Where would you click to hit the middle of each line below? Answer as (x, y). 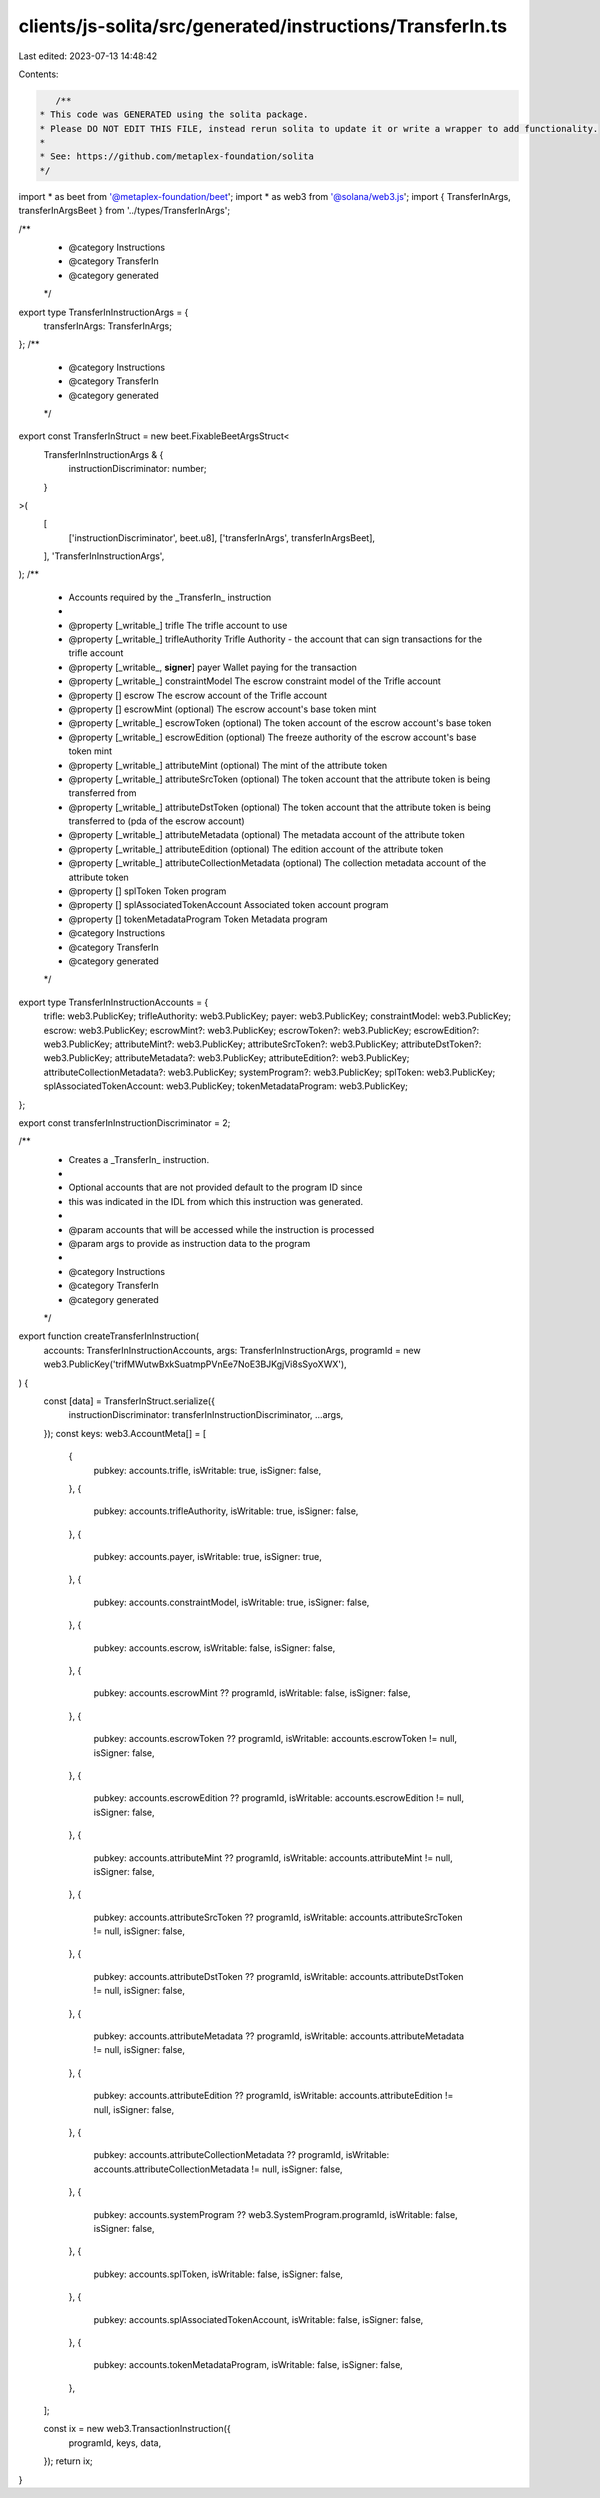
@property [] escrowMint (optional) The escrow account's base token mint (222, 709)
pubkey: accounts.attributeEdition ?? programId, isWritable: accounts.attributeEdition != (273, 2096)
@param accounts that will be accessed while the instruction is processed (221, 1229)
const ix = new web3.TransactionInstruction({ (137, 2429)
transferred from (102, 793)
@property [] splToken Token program (147, 891)
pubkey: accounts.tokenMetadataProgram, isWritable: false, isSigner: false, (248, 2365)
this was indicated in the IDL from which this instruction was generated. (216, 1201)
